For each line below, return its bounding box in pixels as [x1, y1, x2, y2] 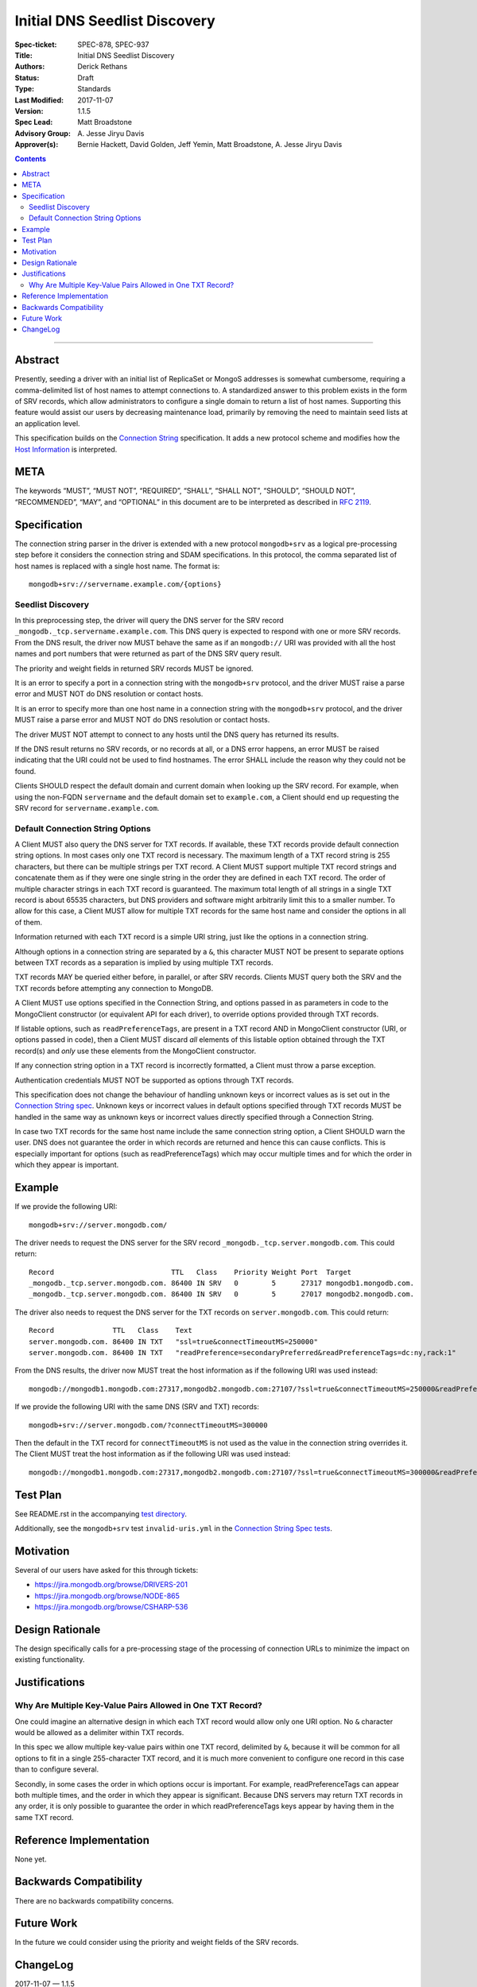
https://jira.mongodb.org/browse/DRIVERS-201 [34, 1580, 188, 1590]
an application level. [14, 418, 80, 428]
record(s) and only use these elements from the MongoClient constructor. [14, 1046, 257, 1055]
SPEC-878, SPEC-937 [77, 40, 149, 49]
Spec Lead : [14, 118, 53, 127]
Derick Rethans [77, 62, 128, 72]
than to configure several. [14, 1764, 99, 1774]
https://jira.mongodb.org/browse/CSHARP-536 [34, 1602, 188, 1612]
